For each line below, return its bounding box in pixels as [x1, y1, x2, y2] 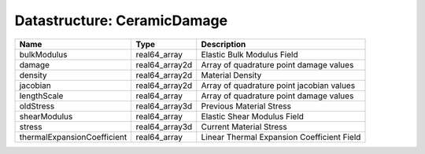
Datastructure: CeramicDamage [14, 12, 228, 29]
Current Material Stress [201, 121, 287, 132]
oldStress [19, 101, 55, 112]
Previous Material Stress [201, 101, 291, 112]
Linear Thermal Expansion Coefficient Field [201, 131, 361, 142]
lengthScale [19, 90, 64, 101]
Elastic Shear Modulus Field [201, 111, 305, 122]
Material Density [201, 69, 262, 80]
